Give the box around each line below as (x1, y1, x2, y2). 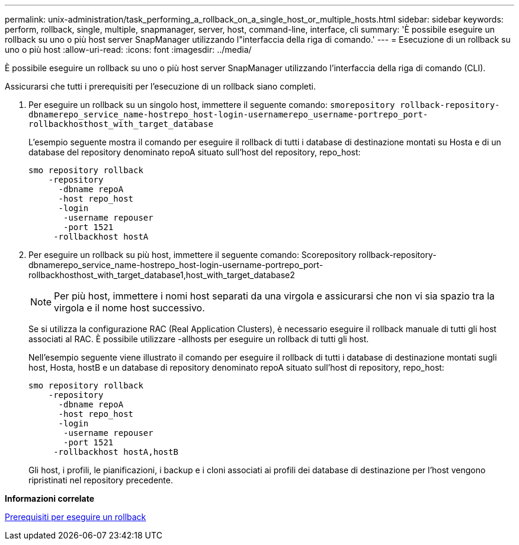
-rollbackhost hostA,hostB (53, 447, 178, 457)
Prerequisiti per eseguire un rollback (5, 512, 146, 522)
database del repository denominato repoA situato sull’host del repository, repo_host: (28, 147, 361, 157)
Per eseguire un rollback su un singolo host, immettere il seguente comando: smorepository (28, 100, 395, 110)
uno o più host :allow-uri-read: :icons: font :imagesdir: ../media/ (5, 44, 252, 55)
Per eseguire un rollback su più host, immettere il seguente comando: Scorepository (28, 250, 357, 260)
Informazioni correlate (5, 493, 95, 503)
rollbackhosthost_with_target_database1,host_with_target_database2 (28, 270, 295, 280)
